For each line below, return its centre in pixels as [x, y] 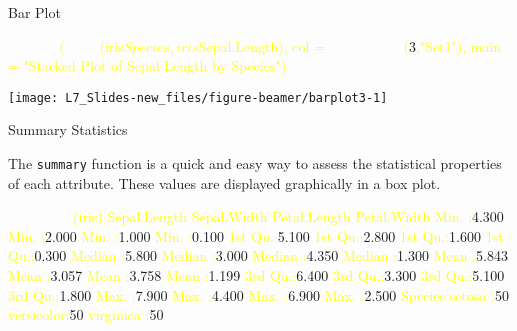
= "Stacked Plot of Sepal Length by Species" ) [147, 65]
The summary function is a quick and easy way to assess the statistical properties [255, 163]
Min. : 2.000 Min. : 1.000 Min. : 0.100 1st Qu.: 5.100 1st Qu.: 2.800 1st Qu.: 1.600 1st [256, 235]
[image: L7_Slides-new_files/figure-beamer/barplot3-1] [198, 97]
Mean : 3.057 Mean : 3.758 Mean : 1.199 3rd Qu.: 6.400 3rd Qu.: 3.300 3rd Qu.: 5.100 [256, 275]
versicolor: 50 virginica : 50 [86, 314]
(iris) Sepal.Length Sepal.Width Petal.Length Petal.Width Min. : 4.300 [288, 216]
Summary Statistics [68, 129]
